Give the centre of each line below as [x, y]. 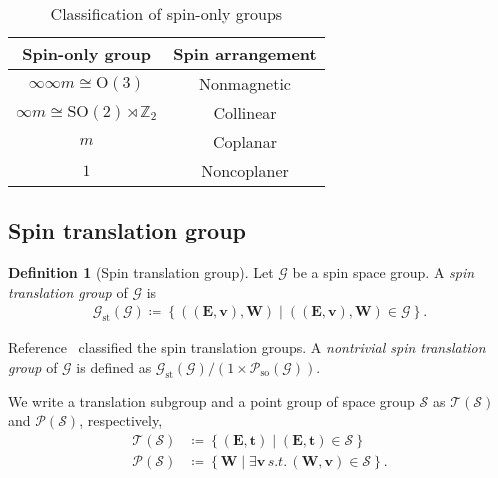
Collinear [245, 112]
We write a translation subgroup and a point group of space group [211, 400]
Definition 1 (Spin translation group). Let [141, 272]
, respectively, [121, 420]
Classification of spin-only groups [166, 13]
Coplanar [245, 141]
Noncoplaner [245, 170]
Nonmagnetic [244, 83]
